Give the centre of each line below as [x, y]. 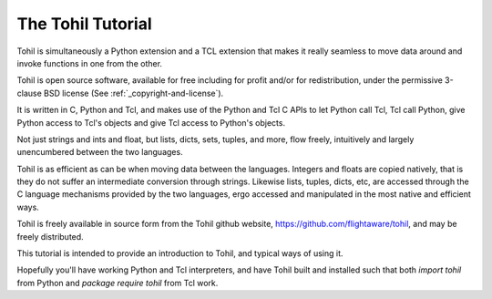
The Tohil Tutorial [84, 24]
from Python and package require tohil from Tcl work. [118, 283]
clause [30, 93]
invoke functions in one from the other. [90, 63]
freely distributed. [50, 236]
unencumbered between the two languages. [100, 152]
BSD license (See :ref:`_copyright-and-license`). [134, 93]
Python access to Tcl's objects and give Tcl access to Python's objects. [151, 122]
